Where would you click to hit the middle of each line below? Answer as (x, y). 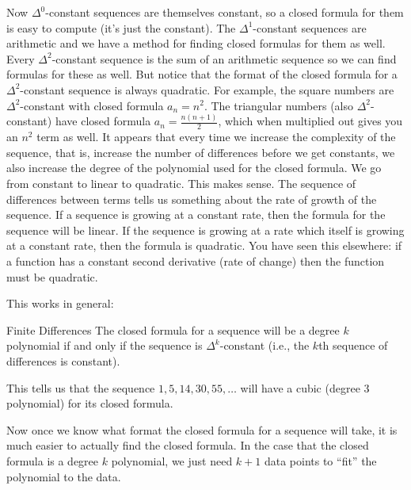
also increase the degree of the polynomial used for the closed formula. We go (194, 168)
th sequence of (353, 345)
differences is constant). (63, 361)
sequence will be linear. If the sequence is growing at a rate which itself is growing (205, 230)
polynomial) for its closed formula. (90, 403)
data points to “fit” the (320, 460)
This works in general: (60, 303)
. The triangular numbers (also (278, 105)
